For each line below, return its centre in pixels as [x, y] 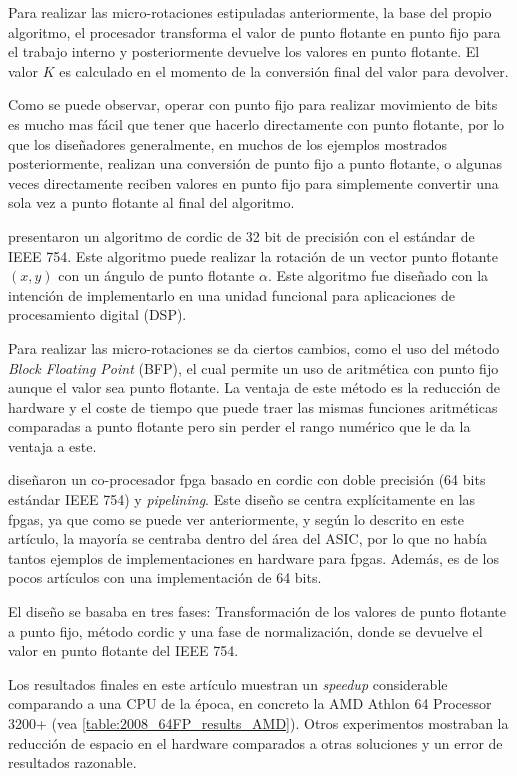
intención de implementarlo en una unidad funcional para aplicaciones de [232, 294]
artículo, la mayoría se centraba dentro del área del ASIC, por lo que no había [248, 538]
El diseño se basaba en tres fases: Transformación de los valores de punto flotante [257, 611]
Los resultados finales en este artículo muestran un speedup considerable [228, 683]
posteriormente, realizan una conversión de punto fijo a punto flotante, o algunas [255, 163]
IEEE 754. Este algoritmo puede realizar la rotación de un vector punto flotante [253, 255]
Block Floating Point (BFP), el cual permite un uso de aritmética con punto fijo [253, 367]
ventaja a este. [52, 445]
